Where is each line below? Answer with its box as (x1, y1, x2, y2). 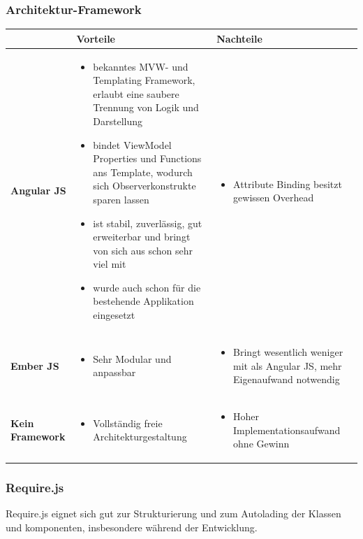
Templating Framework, (93, 73, 195, 87)
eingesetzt (93, 308, 135, 322)
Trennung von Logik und (93, 100, 199, 115)
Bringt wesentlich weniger (233, 344, 343, 359)
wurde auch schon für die (93, 280, 201, 294)
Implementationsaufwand (233, 422, 341, 437)
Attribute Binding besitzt (233, 176, 342, 191)
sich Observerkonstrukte (93, 178, 196, 193)
